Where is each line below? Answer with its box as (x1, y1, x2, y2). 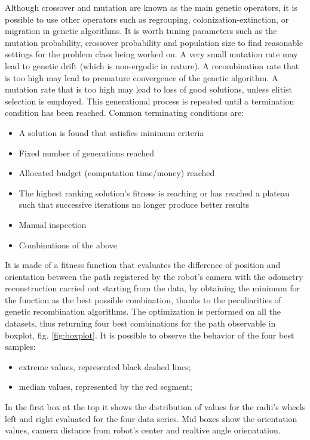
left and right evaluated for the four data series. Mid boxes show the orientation (5, 412, 297, 424)
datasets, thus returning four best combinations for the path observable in (5, 317, 276, 330)
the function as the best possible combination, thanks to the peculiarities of (5, 293, 281, 306)
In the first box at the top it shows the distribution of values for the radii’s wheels (5, 401, 306, 413)
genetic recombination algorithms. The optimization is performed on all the (5, 305, 281, 318)
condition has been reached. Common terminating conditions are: (5, 106, 244, 119)
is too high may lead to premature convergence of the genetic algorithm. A (5, 71, 278, 84)
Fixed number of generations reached (19, 146, 155, 159)
